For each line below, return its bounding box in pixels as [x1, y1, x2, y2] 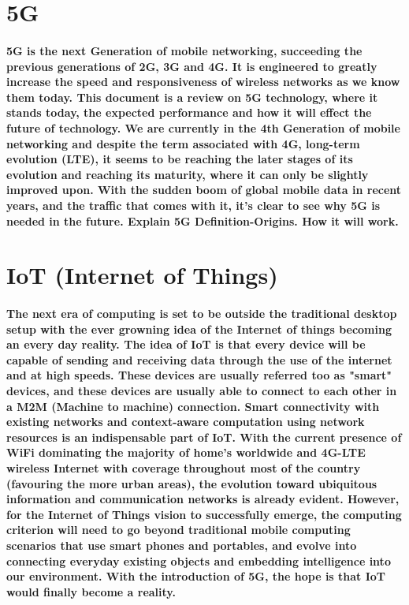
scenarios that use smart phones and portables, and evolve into [6, 536, 357, 553]
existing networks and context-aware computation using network [6, 413, 365, 430]
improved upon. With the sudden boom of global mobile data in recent [6, 181, 402, 198]
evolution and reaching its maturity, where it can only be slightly [6, 166, 369, 182]
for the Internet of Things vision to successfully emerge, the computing [6, 506, 402, 522]
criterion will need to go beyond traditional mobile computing [6, 521, 351, 538]
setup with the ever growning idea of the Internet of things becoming [6, 320, 392, 337]
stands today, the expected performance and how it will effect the [6, 104, 372, 121]
